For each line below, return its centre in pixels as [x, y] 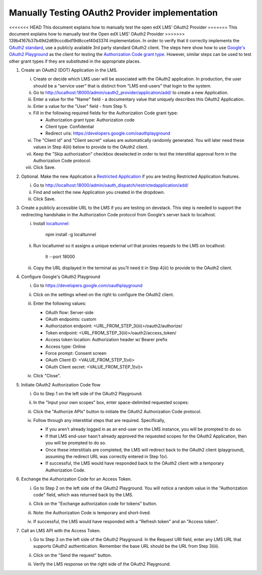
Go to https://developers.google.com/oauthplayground [88, 286]
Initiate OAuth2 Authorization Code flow [61, 384]
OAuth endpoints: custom [71, 319]
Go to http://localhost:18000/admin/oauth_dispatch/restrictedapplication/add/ [111, 185]
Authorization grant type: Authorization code [90, 120]
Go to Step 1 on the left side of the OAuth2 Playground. [88, 393]
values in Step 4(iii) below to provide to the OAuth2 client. [91, 147]
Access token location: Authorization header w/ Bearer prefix [106, 340]
